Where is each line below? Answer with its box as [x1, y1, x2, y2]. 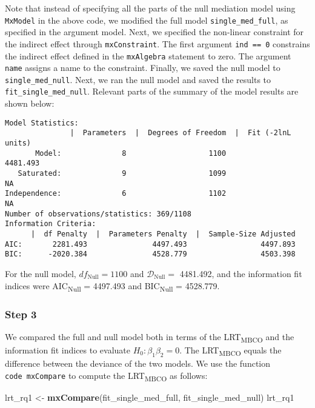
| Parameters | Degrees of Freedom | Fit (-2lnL [70, 129, 291, 138]
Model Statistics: [5, 118, 79, 127]
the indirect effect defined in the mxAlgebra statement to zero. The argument [5, 49, 291, 62]
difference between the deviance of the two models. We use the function [5, 357, 271, 370]
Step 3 [5, 306, 37, 321]
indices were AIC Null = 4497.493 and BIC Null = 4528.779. [5, 279, 220, 293]
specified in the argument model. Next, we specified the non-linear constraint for [5, 25, 304, 38]
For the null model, [5, 267, 76, 279]
